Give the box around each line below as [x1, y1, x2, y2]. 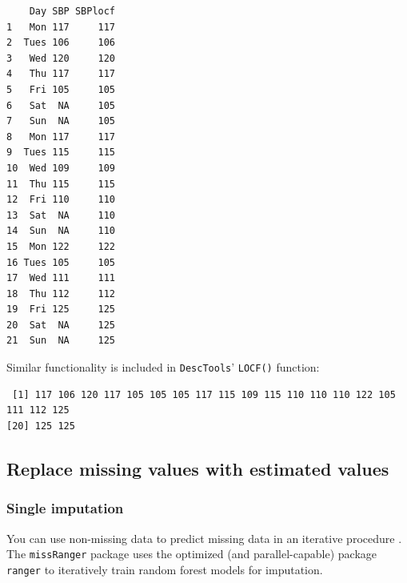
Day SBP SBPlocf [29, 6, 116, 17]
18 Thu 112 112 [6, 287, 116, 300]
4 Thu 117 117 [6, 68, 116, 80]
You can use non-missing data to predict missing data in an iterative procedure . [6, 529, 402, 546]
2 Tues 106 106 [6, 37, 116, 49]
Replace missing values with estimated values [6, 456, 389, 480]
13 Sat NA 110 [6, 209, 116, 221]
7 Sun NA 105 [6, 115, 116, 127]
